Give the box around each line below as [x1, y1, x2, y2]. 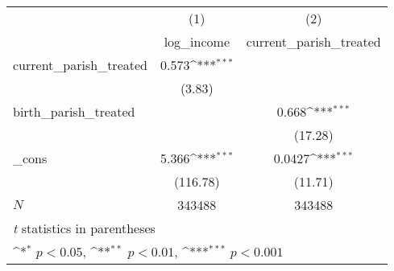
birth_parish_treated [13, 102, 135, 121]
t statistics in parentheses [13, 219, 156, 237]
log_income [164, 32, 230, 51]
